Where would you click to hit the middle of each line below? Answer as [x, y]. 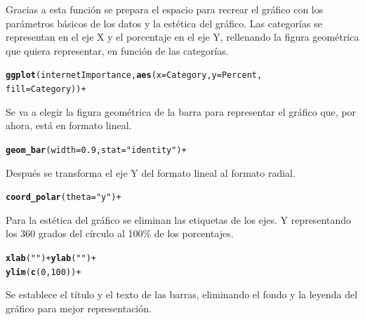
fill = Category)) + [46, 89]
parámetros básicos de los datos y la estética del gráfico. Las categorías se [164, 23]
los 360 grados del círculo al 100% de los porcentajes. [120, 233]
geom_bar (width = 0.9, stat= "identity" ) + [96, 150]
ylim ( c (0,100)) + [44, 272]
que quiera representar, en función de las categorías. [117, 50]
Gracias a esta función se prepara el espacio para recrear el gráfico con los [165, 9]
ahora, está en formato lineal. [69, 125]
